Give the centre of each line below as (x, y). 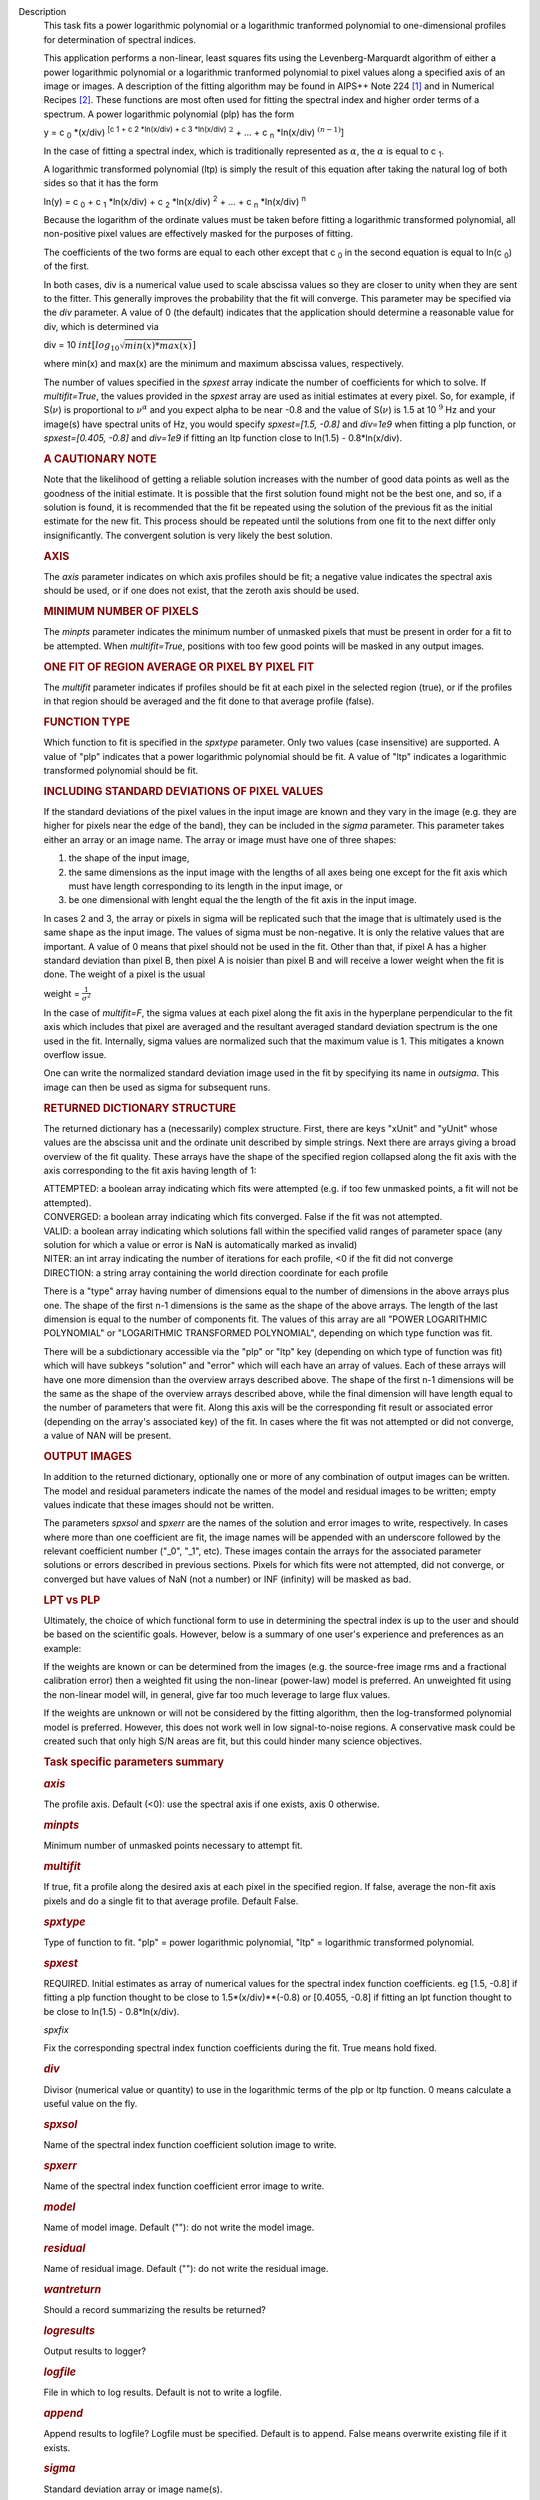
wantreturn (72, 2289)
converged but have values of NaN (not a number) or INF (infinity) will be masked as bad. (227, 1579)
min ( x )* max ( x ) (158, 345)
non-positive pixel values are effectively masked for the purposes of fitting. (198, 234)
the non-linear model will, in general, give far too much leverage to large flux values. (216, 1694)
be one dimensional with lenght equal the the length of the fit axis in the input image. (242, 900)
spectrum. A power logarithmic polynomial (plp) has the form (169, 114)
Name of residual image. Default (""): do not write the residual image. (186, 2269)
